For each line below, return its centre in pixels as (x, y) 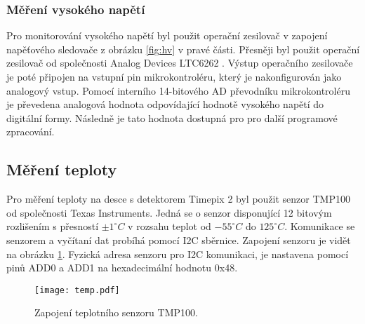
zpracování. (31, 131)
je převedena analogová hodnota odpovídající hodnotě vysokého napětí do (165, 104)
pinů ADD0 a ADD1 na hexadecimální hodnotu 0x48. (122, 268)
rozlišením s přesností (53, 226)
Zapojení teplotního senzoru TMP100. (116, 312)
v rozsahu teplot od (170, 226)
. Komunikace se (320, 226)
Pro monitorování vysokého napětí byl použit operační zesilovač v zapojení (167, 35)
